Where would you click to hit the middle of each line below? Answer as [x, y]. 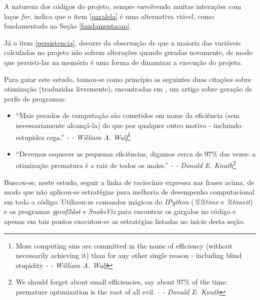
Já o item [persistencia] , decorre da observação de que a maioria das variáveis [122, 42]
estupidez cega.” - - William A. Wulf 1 [73, 136]
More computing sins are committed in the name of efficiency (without [124, 245]
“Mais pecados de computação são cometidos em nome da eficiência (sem [127, 115]
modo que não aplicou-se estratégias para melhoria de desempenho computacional [129, 192]
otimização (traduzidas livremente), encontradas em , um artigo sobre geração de [128, 89]
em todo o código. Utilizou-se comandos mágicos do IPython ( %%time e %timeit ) [128, 201]
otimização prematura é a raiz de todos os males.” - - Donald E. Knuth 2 [126, 164]
